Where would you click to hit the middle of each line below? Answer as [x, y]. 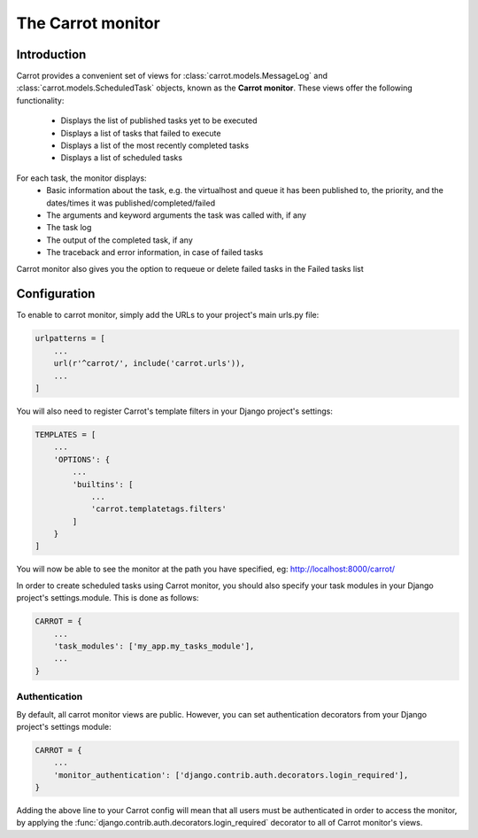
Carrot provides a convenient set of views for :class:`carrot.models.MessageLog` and [172, 76]
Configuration [56, 294]
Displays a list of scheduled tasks [122, 158]
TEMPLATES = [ [66, 435]
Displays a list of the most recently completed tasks [155, 145]
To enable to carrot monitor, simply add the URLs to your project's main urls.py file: [168, 315]
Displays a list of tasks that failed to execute [141, 133]
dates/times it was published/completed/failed [131, 203]
